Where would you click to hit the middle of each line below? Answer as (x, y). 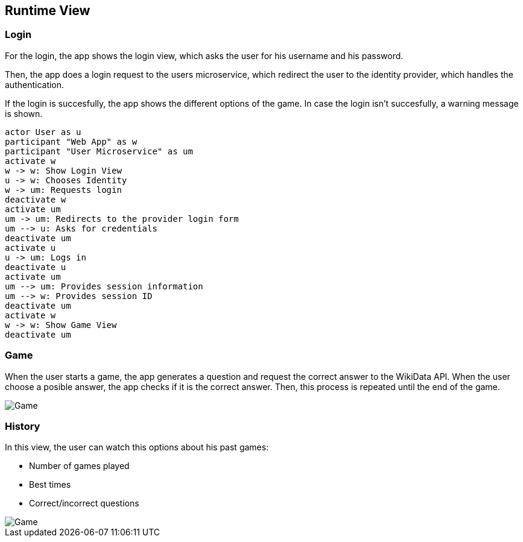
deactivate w (36, 199)
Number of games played (79, 466)
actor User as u (43, 132)
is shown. (24, 113)
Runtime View (48, 11)
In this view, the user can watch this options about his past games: (137, 447)
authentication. (35, 84)
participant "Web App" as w (71, 141)
